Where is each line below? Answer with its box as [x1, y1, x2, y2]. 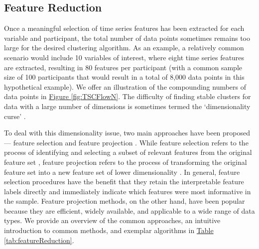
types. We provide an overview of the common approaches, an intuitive [4, 215, 221, 226]
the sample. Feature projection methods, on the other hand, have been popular [4, 196, 245, 206]
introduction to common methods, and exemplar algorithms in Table [4, 225, 214, 236]
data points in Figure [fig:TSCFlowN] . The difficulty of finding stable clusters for [4, 91, 251, 102]
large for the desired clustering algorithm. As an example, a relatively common [4, 42, 244, 53]
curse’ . [4, 111, 26, 121]
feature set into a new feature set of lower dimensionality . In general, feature [4, 166, 240, 177]
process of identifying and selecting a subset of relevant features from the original [4, 147, 252, 157]
